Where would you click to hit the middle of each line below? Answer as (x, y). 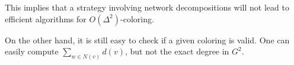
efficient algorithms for (46, 18)
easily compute (32, 51)
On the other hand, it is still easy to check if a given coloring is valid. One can (147, 40)
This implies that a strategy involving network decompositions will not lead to (147, 7)
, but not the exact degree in (177, 51)
